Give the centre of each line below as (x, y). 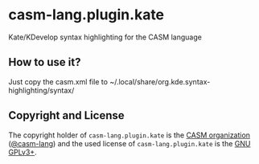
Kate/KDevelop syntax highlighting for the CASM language (105, 37)
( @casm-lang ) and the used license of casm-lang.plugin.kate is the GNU (129, 143)
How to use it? (45, 62)
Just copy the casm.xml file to (58, 81)
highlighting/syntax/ (41, 90)
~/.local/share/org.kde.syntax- (160, 81)
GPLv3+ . (23, 152)
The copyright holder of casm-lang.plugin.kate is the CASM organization (129, 135)
